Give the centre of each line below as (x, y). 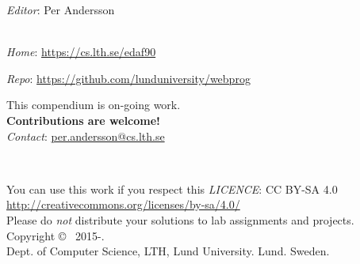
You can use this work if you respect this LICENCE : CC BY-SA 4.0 (172, 189)
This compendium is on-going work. (94, 105)
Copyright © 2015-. (56, 235)
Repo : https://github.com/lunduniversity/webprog (128, 78)
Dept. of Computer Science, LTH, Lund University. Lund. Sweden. (168, 251)
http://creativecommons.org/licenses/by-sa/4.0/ (123, 204)
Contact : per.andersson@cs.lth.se (86, 136)
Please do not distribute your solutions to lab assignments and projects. (180, 219)
